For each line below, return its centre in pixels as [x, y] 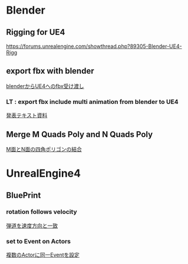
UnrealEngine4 [44, 173]
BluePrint [24, 195]
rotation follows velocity [42, 212]
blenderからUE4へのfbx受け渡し [45, 86]
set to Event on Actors [39, 241]
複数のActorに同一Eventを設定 [43, 255]
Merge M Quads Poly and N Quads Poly [80, 134]
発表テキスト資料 [27, 115]
